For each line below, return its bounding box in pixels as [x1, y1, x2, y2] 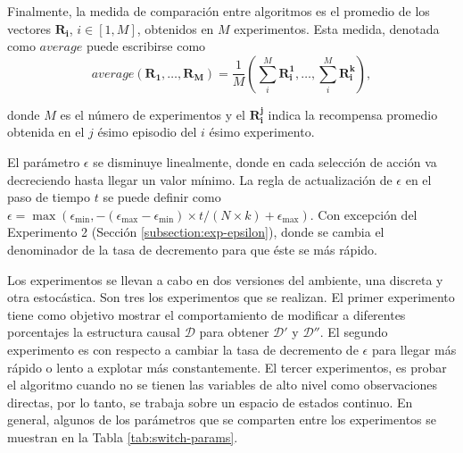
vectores [7, 19, 52, 38]
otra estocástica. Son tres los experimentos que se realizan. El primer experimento [7, 288, 455, 306]
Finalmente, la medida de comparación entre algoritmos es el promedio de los [7, 2, 430, 20]
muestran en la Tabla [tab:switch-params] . [7, 427, 238, 446]
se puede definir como [103, 188, 221, 206]
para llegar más [371, 340, 457, 358]
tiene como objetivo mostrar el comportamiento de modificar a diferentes [7, 305, 406, 323]
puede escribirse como [86, 37, 206, 55]
